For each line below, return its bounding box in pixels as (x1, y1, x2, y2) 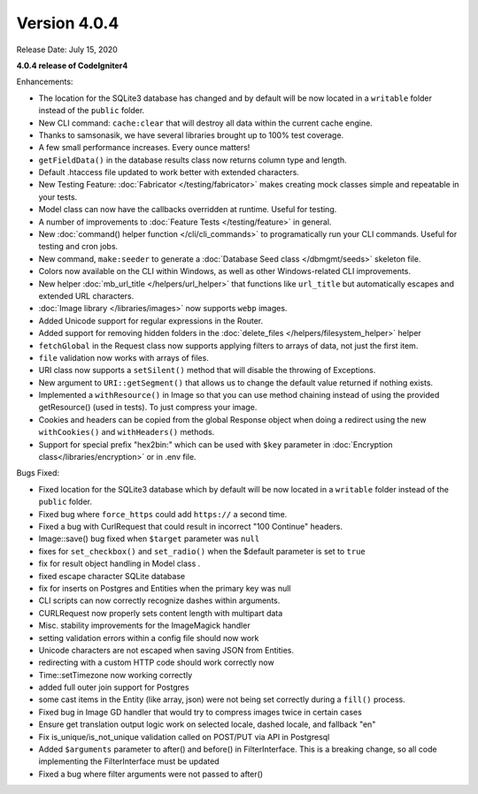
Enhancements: (16, 76, 73, 88)
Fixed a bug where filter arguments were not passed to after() (38, 768, 264, 779)
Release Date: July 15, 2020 (16, 44, 119, 55)
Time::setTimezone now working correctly (38, 669, 193, 680)
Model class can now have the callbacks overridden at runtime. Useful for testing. (38, 204, 337, 215)
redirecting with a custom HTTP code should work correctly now (38, 657, 274, 668)
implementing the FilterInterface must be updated (38, 756, 220, 767)
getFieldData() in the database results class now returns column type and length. (38, 155, 347, 165)
